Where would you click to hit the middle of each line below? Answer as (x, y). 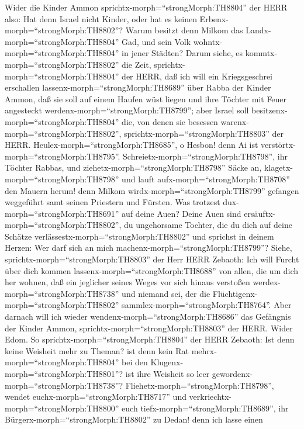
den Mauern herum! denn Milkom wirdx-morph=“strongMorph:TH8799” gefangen (152, 190)
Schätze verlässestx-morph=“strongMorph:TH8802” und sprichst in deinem (139, 236)
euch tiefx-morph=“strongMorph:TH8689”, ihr (205, 408)
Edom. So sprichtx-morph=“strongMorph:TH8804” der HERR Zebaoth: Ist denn (150, 339)
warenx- (235, 121)
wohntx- (208, 41)
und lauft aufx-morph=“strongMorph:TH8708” (206, 179)
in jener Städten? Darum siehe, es (182, 53)
